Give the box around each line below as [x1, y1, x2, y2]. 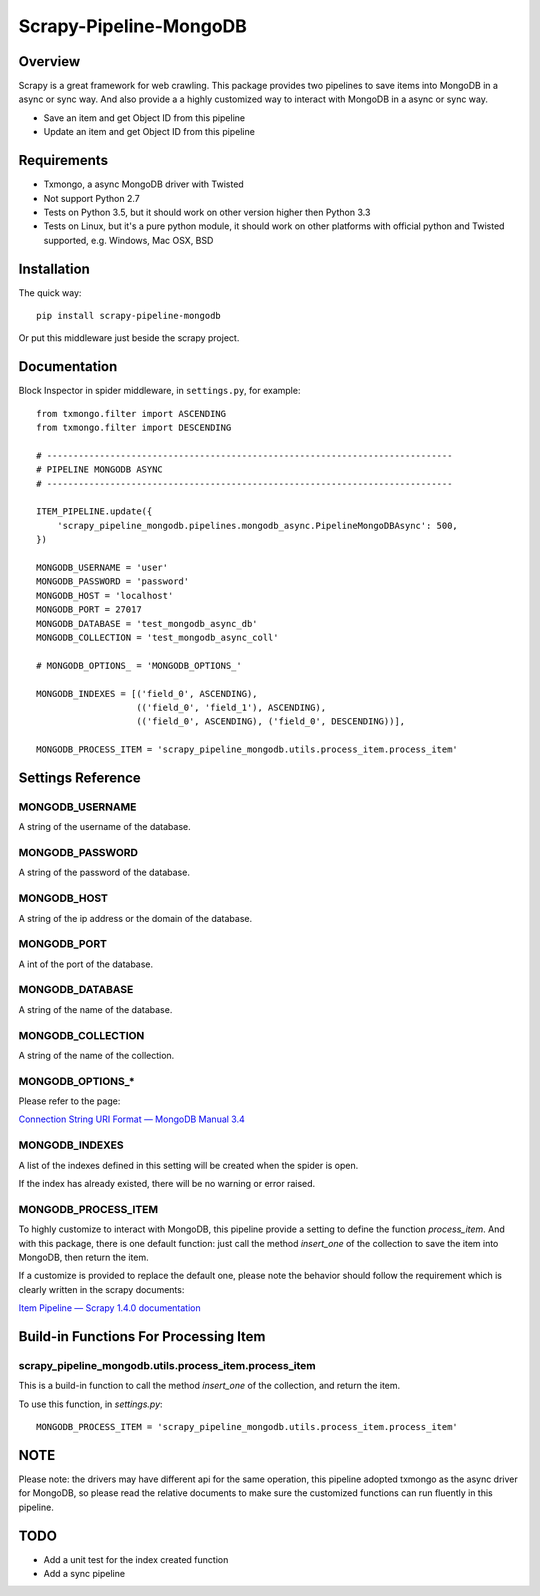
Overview [18, 53, 81, 70]
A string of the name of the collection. [18, 1049, 175, 1061]
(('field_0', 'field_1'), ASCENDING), [136, 701, 327, 713]
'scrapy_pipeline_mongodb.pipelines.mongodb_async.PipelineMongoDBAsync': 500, [56, 520, 459, 531]
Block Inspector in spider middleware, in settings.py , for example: [18, 385, 301, 397]
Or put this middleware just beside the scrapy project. [18, 332, 240, 344]
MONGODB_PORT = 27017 [36, 604, 142, 615]
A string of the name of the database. [18, 1003, 173, 1015]
